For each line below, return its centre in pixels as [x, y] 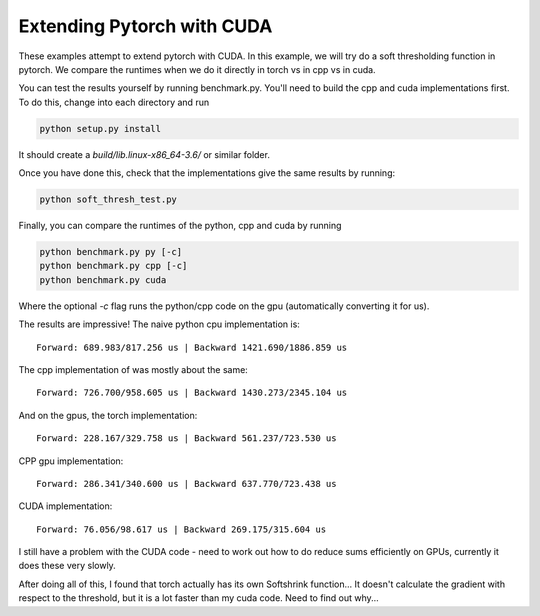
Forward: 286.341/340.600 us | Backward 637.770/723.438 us [186, 483]
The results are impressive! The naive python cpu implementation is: [159, 324]
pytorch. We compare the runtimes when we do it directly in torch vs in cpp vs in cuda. [197, 69]
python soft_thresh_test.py [108, 199]
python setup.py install [100, 128]
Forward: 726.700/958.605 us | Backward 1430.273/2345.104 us [192, 393]
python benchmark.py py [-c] [111, 252]
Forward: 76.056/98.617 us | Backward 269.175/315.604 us [181, 529]
